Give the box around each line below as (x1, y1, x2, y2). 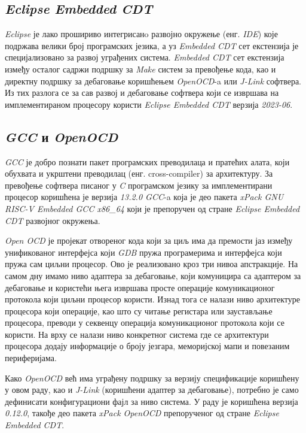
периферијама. (5, 352, 57, 364)
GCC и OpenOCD (5, 127, 118, 146)
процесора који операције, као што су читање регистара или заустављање (5, 304, 273, 317)
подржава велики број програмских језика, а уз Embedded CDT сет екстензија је (5, 39, 299, 52)
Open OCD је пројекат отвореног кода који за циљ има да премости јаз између (5, 234, 293, 247)
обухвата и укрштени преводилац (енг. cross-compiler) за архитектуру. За (5, 167, 273, 180)
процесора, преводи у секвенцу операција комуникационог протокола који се (5, 316, 284, 329)
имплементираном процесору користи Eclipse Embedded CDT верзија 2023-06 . (5, 98, 293, 110)
